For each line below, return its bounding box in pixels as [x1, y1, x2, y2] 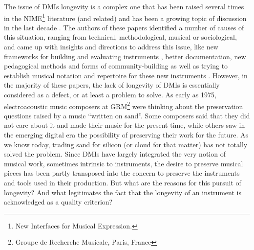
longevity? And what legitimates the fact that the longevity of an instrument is [4, 187, 241, 197]
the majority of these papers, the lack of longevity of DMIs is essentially [4, 80, 220, 90]
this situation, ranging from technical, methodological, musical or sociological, [4, 32, 237, 42]
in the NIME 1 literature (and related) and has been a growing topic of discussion [4, 11, 247, 23]
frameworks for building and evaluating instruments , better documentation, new [4, 51, 246, 61]
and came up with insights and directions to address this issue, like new [4, 42, 218, 52]
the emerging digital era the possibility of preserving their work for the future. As [4, 130, 248, 140]
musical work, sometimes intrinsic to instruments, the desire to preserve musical [4, 158, 243, 168]
